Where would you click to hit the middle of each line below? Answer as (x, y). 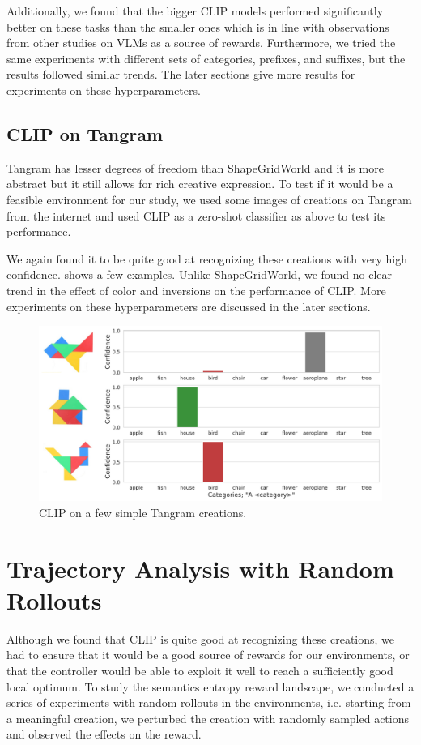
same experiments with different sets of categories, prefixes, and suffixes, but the (206, 58)
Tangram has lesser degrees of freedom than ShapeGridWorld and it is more (195, 167)
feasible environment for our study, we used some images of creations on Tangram (209, 199)
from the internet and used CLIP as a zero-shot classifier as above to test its (196, 215)
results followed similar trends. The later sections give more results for (181, 74)
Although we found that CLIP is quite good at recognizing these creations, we (201, 638)
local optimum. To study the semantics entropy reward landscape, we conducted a (210, 686)
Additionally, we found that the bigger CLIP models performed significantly (195, 11)
